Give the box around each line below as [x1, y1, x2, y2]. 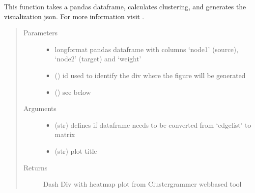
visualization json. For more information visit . [4, 11, 144, 21]
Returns [23, 162, 48, 172]
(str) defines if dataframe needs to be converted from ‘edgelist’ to [55, 119, 251, 130]
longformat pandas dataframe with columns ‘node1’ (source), [55, 44, 238, 54]
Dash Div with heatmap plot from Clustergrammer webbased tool [43, 179, 242, 189]
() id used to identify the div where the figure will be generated [55, 70, 246, 80]
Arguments [23, 103, 57, 113]
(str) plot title [55, 145, 97, 156]
